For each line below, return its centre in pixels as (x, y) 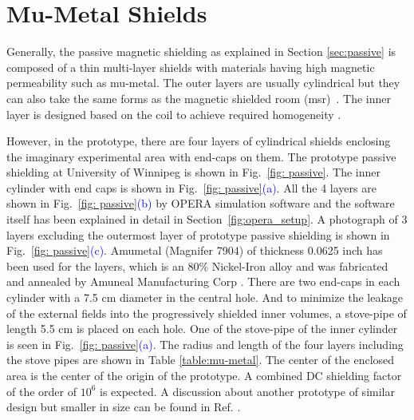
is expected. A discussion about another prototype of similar (247, 391)
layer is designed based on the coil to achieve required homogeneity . (174, 114)
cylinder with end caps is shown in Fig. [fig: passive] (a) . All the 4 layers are (191, 187)
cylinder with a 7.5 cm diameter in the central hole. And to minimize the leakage (205, 297)
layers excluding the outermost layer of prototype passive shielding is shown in (198, 234)
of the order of (41, 391)
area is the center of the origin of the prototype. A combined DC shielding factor (204, 375)
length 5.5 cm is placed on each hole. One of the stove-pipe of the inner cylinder (202, 329)
